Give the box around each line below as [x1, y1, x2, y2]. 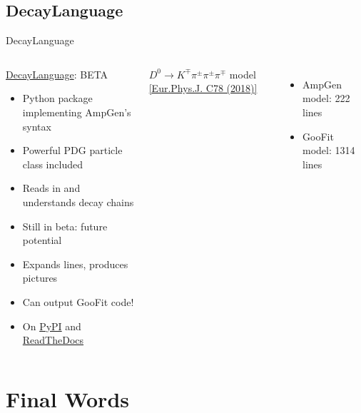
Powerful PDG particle [22, 143, 123, 158]
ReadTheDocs [22, 332, 84, 347]
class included [22, 156, 83, 171]
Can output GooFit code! [22, 294, 134, 309]
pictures [22, 270, 58, 285]
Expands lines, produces [22, 256, 128, 271]
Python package [22, 91, 93, 106]
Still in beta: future [22, 218, 108, 233]
